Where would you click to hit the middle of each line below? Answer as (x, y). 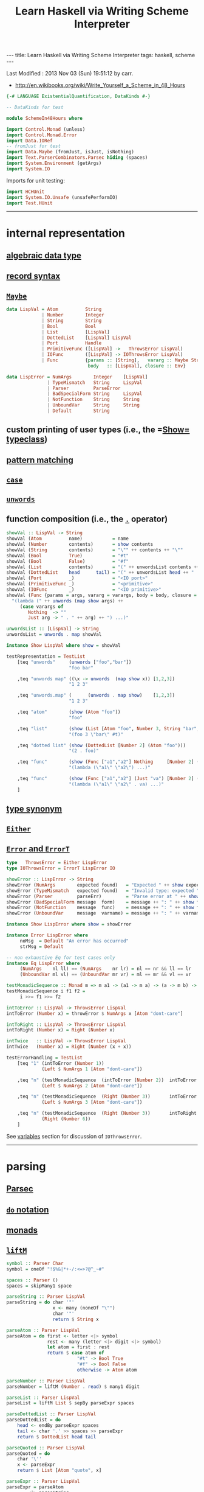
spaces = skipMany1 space (39, 1286)
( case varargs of (42, 607)
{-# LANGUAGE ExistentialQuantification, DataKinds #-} (78, 96)
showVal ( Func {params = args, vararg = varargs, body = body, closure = (102, 595)
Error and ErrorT (38, 849)
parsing (26, 1166)
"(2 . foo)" (84, 751)
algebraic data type (44, 256)
